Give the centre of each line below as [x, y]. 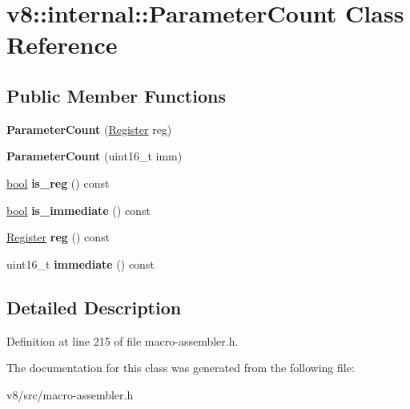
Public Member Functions [116, 95]
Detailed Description [94, 307]
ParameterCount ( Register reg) [89, 129]
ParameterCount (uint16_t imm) [94, 156]
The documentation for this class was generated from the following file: [181, 368]
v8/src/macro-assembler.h [70, 394]
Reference [62, 45]
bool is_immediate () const [78, 210]
